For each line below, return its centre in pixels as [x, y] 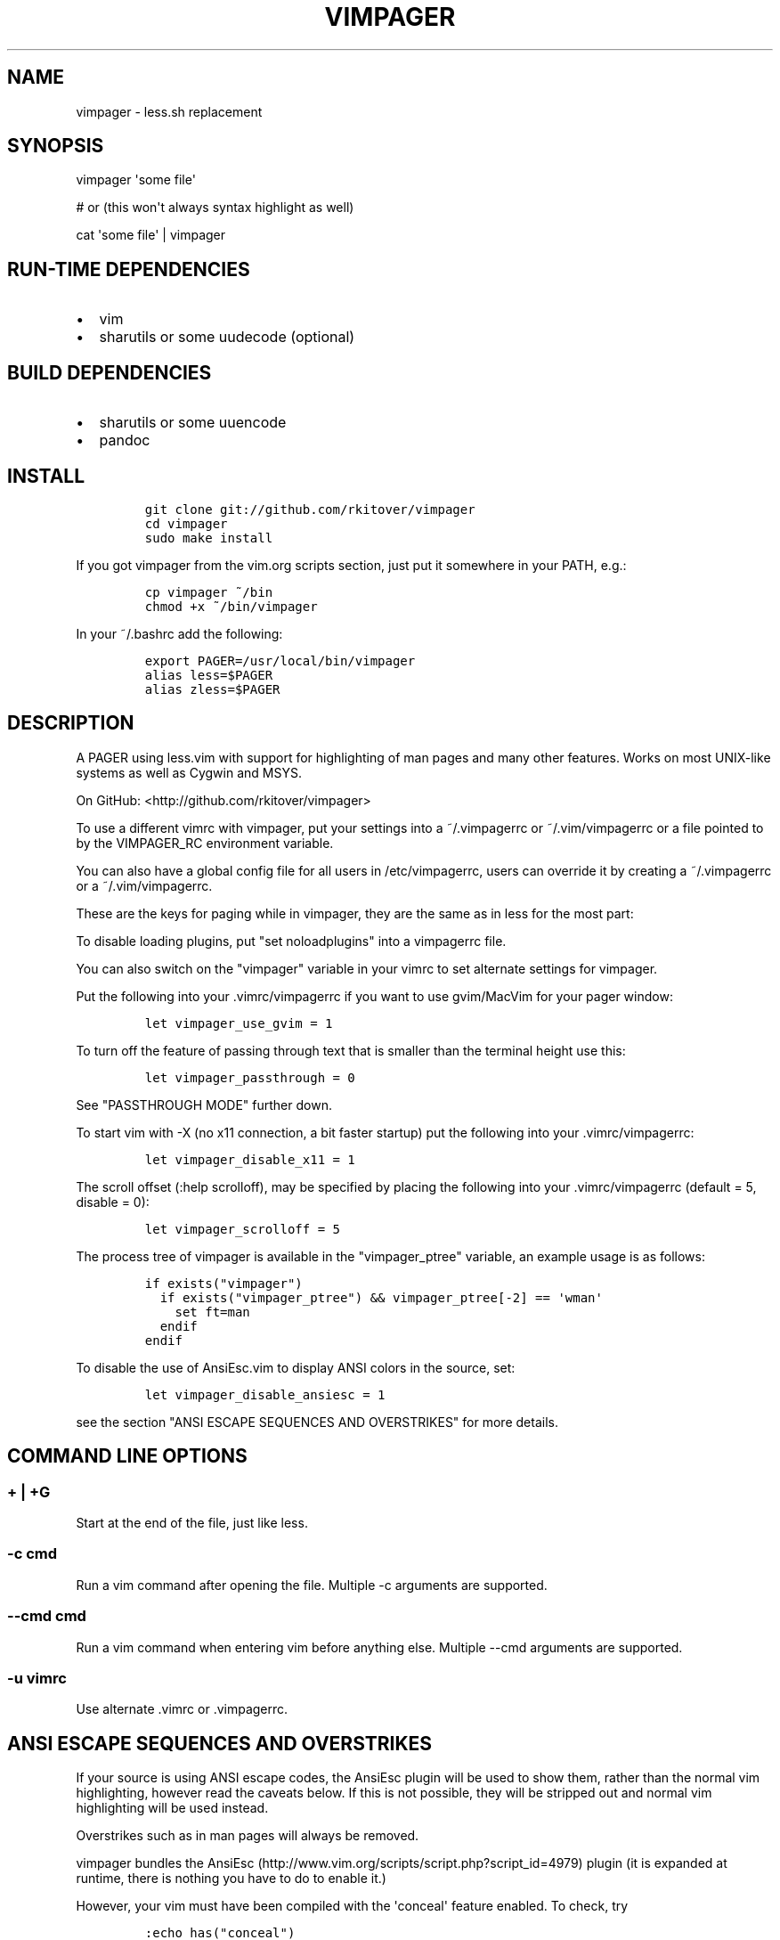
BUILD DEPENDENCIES [110, 372]
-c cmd [32, 1554]
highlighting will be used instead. [172, 1808]
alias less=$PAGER [209, 675]
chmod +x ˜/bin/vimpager [231, 606]
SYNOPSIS [56, 146]
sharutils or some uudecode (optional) [227, 337]
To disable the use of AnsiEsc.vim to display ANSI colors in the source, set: [296, 1367]
